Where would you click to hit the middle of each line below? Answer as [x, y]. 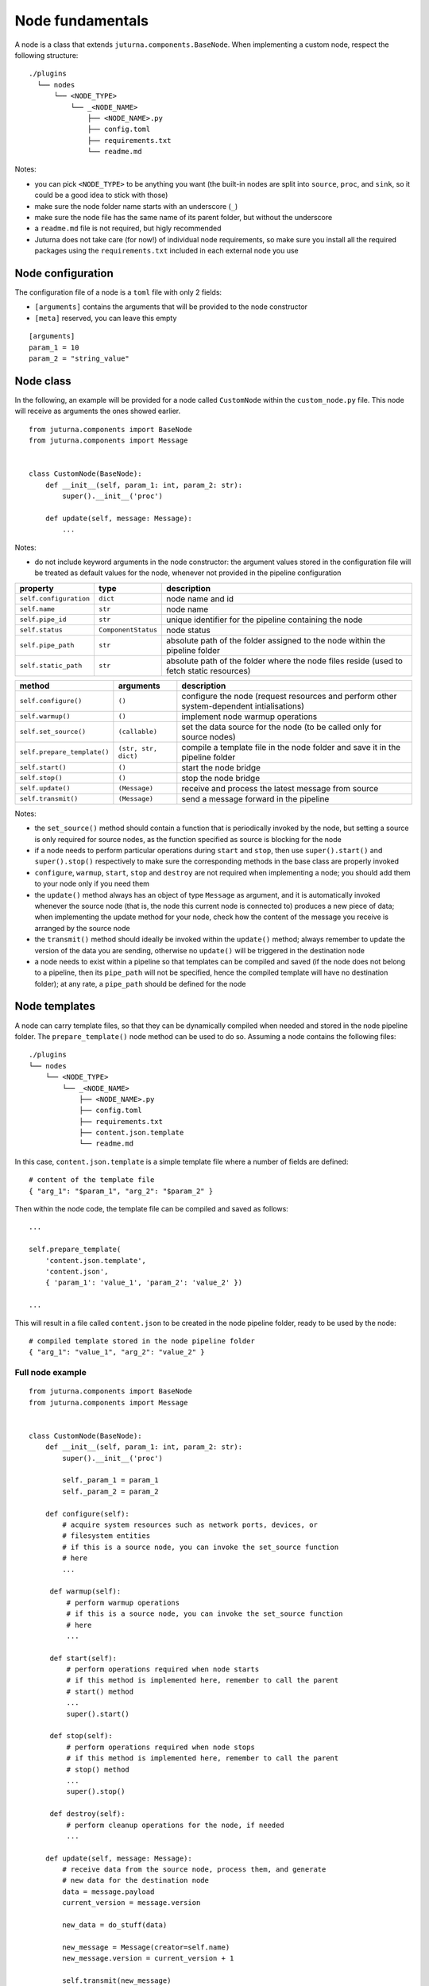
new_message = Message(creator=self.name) [146, 1947]
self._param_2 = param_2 [110, 1491]
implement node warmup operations [249, 717]
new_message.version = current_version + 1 [148, 1959]
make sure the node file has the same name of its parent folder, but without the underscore [184, 218]
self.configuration [55, 599]
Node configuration [64, 273]
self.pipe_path [47, 645]
